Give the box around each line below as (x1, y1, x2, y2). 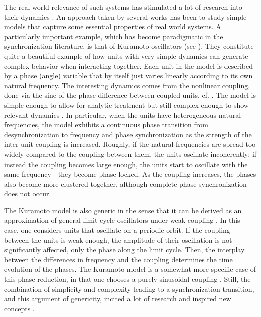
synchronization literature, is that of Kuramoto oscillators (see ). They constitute (4, 41, 254, 51)
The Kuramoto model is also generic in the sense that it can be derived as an (4, 205, 242, 215)
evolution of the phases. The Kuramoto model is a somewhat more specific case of (4, 264, 256, 274)
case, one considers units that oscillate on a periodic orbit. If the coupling (4, 225, 230, 235)
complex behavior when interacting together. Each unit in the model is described (4, 60, 253, 71)
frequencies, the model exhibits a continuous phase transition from (4, 119, 208, 130)
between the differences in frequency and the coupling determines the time (4, 254, 233, 264)
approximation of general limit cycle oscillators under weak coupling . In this (4, 215, 240, 225)
